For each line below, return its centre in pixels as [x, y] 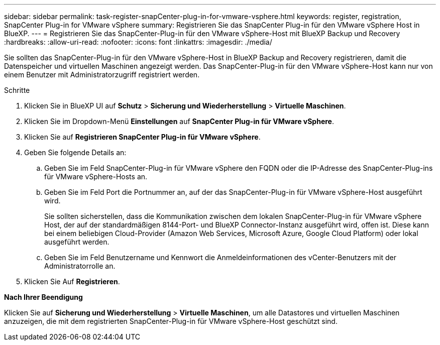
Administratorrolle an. [80, 266]
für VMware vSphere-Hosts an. [96, 177]
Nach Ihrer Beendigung [43, 297]
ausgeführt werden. [77, 242]
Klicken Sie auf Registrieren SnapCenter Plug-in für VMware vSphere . [142, 137]
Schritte [17, 90]
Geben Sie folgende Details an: [75, 152]
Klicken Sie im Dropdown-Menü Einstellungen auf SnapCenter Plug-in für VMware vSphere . [179, 121]
